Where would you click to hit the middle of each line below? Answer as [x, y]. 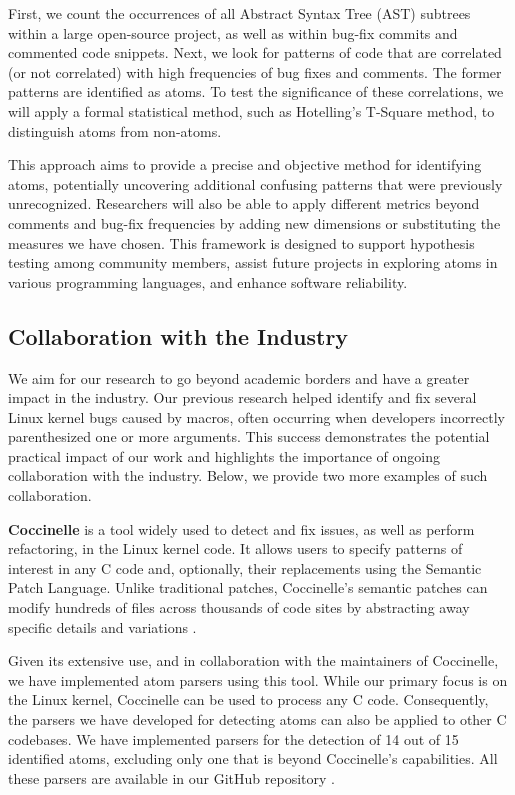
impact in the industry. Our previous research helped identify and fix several [242, 397]
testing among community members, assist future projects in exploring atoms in [253, 262]
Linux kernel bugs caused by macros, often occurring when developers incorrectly [256, 416]
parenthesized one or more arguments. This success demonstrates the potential [249, 436]
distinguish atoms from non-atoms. [115, 130]
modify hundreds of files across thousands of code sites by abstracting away [239, 607]
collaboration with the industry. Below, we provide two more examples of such [248, 475]
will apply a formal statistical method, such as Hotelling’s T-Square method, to [251, 110]
